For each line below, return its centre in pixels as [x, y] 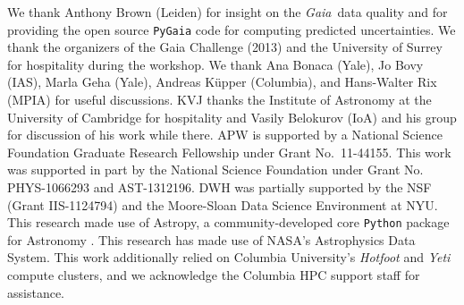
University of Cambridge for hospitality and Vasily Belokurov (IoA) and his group [232, 117]
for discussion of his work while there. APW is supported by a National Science [225, 135]
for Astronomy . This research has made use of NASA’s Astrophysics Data [211, 239]
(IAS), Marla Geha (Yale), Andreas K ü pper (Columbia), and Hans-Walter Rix [222, 82]
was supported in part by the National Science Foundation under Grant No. [215, 169]
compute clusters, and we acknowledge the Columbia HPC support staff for [214, 275]
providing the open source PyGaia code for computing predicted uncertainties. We [232, 29]
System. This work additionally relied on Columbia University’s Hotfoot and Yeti [229, 257]
